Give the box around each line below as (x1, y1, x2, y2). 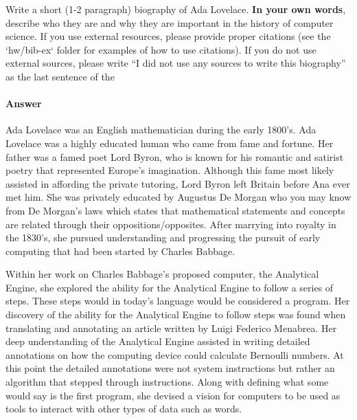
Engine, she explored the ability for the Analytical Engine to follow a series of (5, 280, 334, 294)
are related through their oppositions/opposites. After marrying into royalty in (5, 217, 336, 231)
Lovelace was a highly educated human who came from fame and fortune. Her (5, 135, 334, 150)
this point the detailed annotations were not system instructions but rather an (5, 361, 335, 375)
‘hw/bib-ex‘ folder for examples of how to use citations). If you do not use (5, 42, 316, 56)
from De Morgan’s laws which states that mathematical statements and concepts (5, 203, 345, 217)
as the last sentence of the (5, 69, 115, 83)
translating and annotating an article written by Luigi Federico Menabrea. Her (5, 320, 337, 335)
